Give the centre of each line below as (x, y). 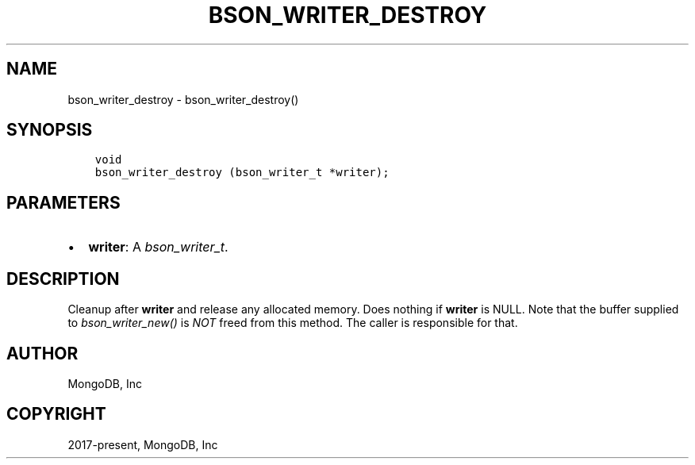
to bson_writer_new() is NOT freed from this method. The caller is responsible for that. (293, 323)
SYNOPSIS (50, 130)
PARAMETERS (63, 202)
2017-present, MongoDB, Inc (143, 444)
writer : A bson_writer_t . (158, 247)
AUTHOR (42, 353)
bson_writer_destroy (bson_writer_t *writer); (242, 173)
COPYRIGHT (56, 414)
